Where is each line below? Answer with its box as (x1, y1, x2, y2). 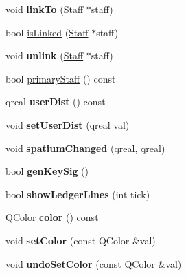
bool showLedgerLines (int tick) (5, 187, 150, 201)
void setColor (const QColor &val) (5, 233, 156, 247)
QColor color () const (5, 210, 99, 224)
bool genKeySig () (5, 164, 89, 178)
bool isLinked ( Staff (5, 25, 89, 39)
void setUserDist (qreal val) (5, 117, 130, 131)
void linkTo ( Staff (5, 2, 84, 16)
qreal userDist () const (5, 94, 106, 109)
